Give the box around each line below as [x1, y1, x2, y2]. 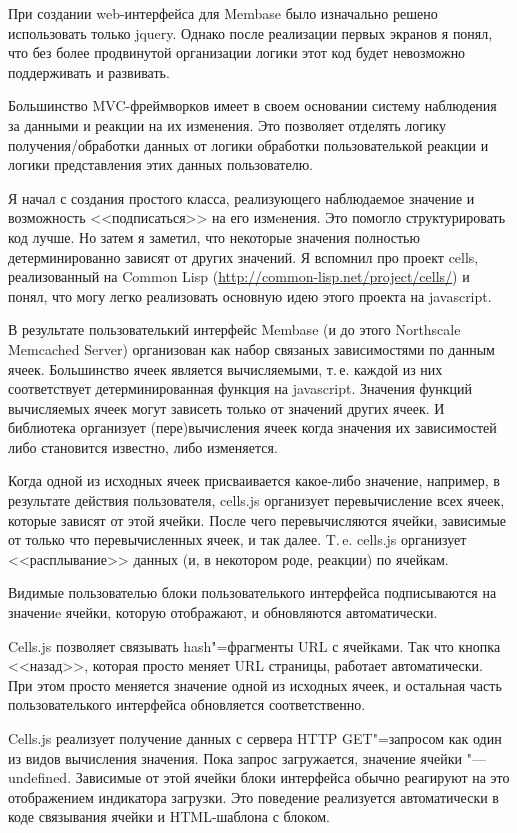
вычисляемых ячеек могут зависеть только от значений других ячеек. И [8, 397, 445, 418]
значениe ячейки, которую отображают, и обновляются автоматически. [8, 602, 438, 623]
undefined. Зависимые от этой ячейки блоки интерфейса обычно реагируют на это [8, 767, 510, 788]
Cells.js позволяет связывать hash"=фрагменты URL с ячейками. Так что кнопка [8, 635, 501, 656]
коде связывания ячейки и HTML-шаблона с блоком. [8, 806, 330, 827]
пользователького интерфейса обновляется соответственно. [8, 694, 366, 715]
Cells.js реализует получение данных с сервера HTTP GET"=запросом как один [8, 728, 502, 748]
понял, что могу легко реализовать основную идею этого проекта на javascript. [8, 285, 492, 306]
